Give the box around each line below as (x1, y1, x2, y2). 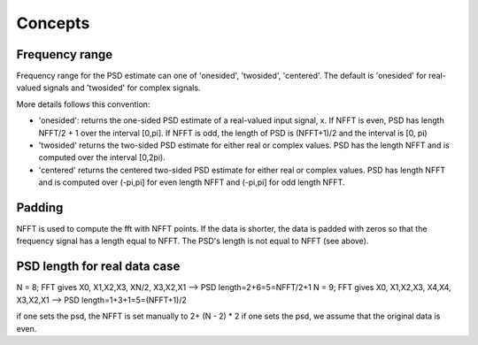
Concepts (16, 13, 90, 33)
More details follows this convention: (16, 98, 150, 110)
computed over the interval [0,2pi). (38, 152, 166, 163)
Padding (16, 200, 64, 215)
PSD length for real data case (16, 259, 181, 274)
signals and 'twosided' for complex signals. (42, 82, 201, 93)
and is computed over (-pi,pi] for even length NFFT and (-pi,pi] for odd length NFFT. (38, 177, 345, 188)
